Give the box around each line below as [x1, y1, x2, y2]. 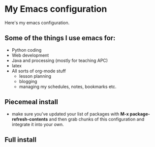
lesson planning [19, 73, 52, 79]
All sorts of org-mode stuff [11, 68, 66, 74]
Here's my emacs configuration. [4, 20, 70, 26]
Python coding [11, 47, 42, 53]
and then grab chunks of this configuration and [49, 116, 145, 122]
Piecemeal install [4, 98, 59, 106]
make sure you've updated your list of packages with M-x [11, 111, 129, 117]
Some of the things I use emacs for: [4, 34, 116, 42]
